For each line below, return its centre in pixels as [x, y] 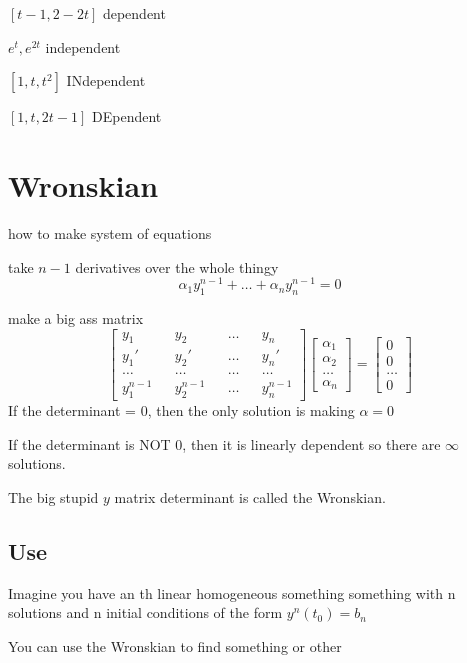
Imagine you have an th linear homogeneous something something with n [232, 592]
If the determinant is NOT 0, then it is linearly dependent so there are [224, 443]
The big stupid [53, 496]
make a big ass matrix [76, 317]
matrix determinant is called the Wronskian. [250, 496]
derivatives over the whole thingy [177, 266]
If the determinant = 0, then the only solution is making [181, 410]
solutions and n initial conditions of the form [145, 612]
